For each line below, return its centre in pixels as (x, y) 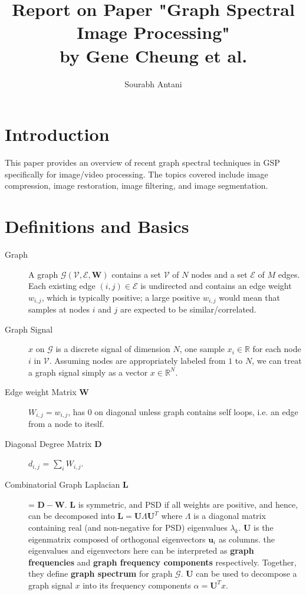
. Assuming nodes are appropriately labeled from (137, 360)
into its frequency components (137, 585)
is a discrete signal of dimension (113, 349)
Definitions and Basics (97, 226)
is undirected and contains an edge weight (216, 286)
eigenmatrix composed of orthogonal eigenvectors (117, 539)
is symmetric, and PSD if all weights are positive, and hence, (188, 504)
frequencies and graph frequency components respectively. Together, (162, 562)
